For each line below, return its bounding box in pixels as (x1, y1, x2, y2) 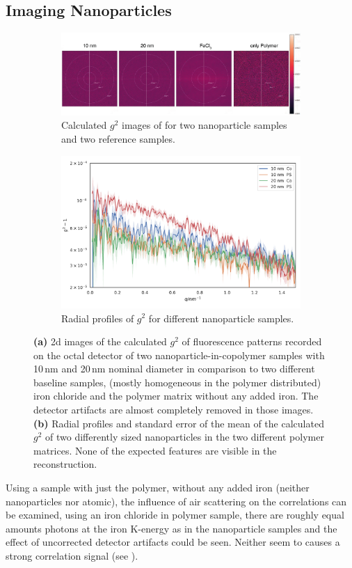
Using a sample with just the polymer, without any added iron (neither (6, 480, 310, 495)
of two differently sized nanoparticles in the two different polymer (45, 429, 324, 444)
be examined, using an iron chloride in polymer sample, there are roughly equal (6, 507, 344, 522)
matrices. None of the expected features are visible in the (33, 443, 277, 457)
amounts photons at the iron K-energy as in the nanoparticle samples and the (6, 521, 337, 535)
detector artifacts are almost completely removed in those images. (33, 402, 314, 417)
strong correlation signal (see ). (6, 549, 138, 563)
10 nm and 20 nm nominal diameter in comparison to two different (33, 361, 315, 376)
